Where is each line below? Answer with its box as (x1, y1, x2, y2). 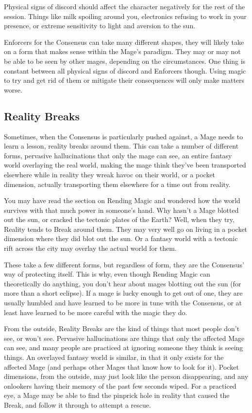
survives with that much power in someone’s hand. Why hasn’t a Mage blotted (4, 205, 239, 215)
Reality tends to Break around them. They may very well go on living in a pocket (4, 224, 248, 234)
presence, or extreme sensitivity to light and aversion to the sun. (4, 20, 196, 31)
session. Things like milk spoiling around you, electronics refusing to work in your (4, 11, 247, 21)
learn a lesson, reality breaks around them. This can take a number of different (4, 141, 239, 151)
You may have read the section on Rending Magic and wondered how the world (4, 195, 240, 206)
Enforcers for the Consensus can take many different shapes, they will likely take (4, 37, 244, 47)
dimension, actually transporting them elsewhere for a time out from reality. (4, 179, 231, 189)
